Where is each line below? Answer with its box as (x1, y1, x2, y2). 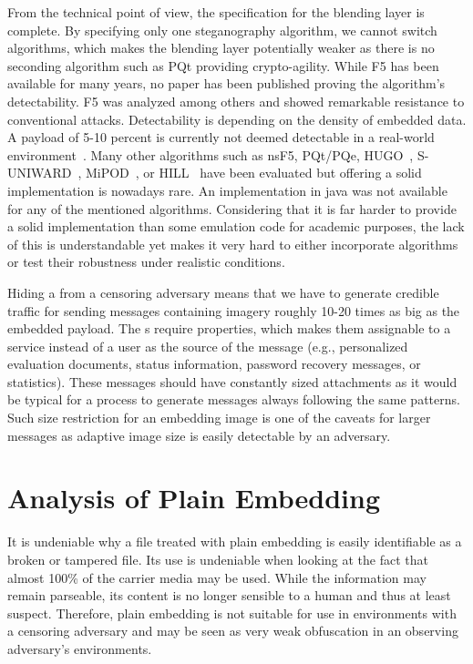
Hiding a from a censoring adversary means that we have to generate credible (7, 282, 439, 301)
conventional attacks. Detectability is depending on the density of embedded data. (7, 109, 467, 128)
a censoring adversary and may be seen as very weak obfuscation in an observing (7, 621, 458, 640)
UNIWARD (7, 163, 72, 182)
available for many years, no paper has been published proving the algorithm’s (7, 74, 446, 93)
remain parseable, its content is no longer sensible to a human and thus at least (7, 586, 451, 605)
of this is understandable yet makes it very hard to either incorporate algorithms (7, 234, 458, 253)
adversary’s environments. (7, 638, 152, 658)
